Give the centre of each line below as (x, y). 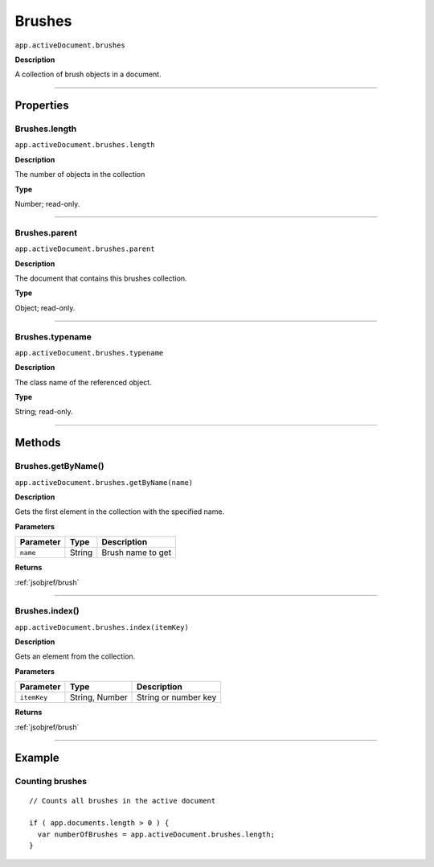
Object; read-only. (45, 308)
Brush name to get (137, 553)
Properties (42, 106)
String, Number (98, 697)
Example (37, 758)
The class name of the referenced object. (83, 382)
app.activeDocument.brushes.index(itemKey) (102, 627)
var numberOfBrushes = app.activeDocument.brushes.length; (156, 834)
